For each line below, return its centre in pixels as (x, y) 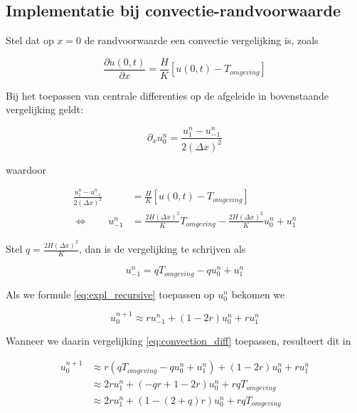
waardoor (26, 169)
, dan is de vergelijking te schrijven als (162, 249)
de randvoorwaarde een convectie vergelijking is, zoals (201, 40)
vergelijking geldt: (44, 109)
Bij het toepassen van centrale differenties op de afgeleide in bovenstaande (167, 95)
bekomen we (258, 294)
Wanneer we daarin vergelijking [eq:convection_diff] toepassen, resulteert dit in (178, 341)
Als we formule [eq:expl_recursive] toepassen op (110, 294)
